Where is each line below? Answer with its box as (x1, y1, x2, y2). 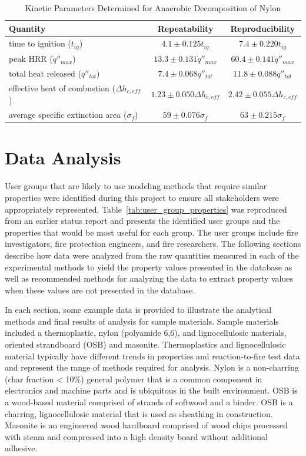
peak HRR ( (9, 52, 53, 65)
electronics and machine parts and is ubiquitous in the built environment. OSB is (5, 384, 298, 396)
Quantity (9, 22, 46, 34)
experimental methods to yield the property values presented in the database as (5, 260, 292, 273)
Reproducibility (230, 22, 295, 34)
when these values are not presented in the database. (5, 283, 195, 296)
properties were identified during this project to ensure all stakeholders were (5, 191, 279, 203)
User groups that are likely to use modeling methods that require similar (5, 180, 267, 192)
